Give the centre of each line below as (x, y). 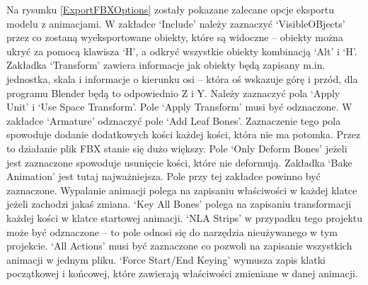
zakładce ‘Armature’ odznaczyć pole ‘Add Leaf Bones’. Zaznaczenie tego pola (174, 120)
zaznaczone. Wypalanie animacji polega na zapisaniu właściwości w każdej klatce (182, 190)
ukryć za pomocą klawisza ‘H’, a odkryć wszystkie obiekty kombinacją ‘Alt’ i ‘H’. (182, 51)
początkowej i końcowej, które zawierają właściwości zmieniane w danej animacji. (182, 273)
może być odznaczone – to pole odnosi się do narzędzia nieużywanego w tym (172, 231)
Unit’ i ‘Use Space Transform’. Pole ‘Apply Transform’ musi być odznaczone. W (179, 107)
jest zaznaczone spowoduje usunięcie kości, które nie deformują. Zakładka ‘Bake (179, 162)
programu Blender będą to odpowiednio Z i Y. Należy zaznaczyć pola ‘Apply (173, 93)
